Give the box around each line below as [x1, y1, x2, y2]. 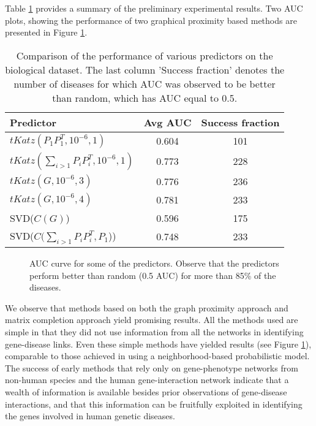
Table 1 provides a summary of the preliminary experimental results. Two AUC [5, 2, 303, 14]
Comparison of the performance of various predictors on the [16, 48, 273, 63]
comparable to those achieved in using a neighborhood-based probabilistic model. [5, 349, 310, 362]
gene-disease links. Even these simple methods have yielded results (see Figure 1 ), [5, 337, 312, 350]
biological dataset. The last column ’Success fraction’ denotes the [5, 62, 285, 77]
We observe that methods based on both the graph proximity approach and [5, 301, 288, 314]
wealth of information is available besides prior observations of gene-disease [5, 385, 287, 398]
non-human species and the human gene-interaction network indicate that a [5, 373, 289, 386]
